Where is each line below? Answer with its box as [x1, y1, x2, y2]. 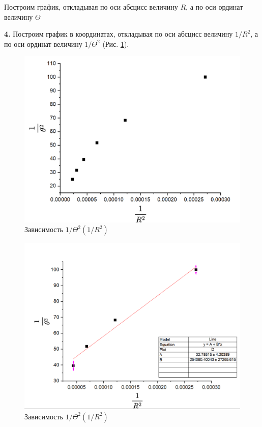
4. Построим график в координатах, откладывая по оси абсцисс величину [4, 29, 233, 39]
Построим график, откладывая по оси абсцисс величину [4, 2, 178, 12]
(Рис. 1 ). [102, 38, 129, 49]
